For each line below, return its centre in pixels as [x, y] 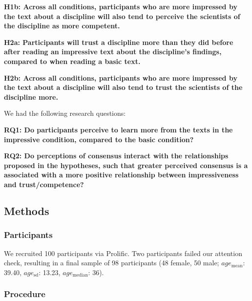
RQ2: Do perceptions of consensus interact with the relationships [116, 156]
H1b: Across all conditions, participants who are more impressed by [121, 6]
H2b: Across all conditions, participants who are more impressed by [121, 77]
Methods [27, 210]
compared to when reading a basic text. [72, 61]
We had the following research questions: [65, 113]
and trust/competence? [44, 184]
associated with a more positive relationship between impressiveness [121, 175]
